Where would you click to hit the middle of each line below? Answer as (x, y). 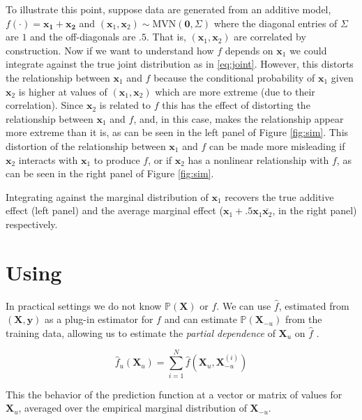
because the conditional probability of (234, 77)
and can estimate (201, 319)
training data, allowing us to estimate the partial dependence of (141, 332)
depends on (249, 50)
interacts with (48, 159)
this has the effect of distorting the (236, 105)
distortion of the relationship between (86, 145)
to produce (117, 159)
